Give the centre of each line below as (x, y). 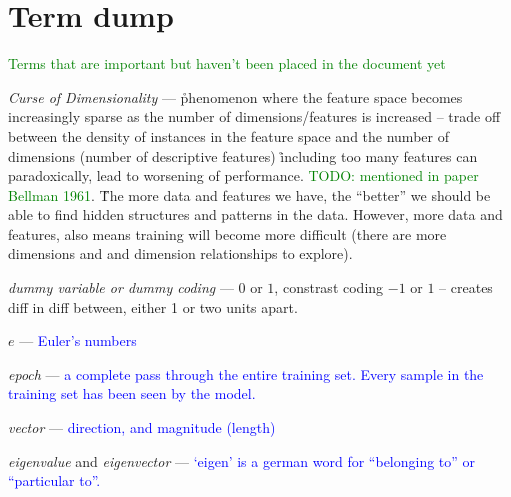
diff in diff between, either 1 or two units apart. (153, 306)
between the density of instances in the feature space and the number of (228, 135)
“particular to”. (54, 480)
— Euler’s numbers (78, 340)
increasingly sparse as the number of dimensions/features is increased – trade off (254, 116)
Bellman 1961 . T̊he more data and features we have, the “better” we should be (249, 194)
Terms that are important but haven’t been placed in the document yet (227, 63)
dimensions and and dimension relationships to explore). (180, 253)
